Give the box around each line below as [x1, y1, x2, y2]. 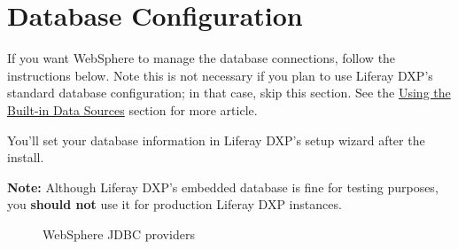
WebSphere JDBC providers [43, 224, 195, 243]
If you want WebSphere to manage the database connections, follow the [7, 49, 396, 67]
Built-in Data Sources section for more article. [7, 100, 258, 119]
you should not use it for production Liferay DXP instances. [7, 195, 342, 214]
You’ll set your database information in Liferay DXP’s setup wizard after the [7, 130, 425, 149]
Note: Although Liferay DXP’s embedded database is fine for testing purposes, [7, 177, 439, 196]
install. [7, 148, 44, 167]
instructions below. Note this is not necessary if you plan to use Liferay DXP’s [7, 66, 433, 84]
